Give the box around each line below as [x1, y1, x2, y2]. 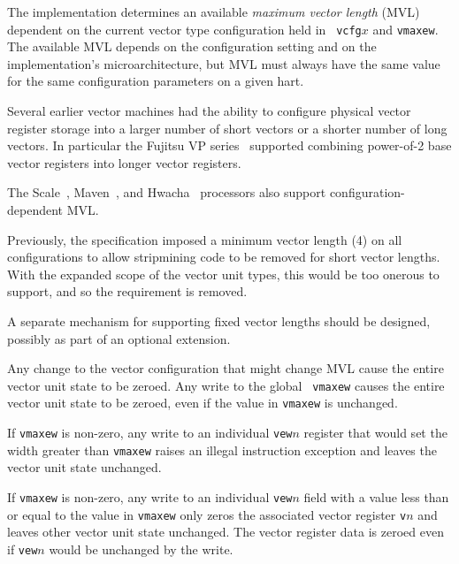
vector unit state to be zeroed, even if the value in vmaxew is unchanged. [7, 393, 398, 412]
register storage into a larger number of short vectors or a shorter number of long [7, 118, 448, 137]
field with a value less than [303, 487, 449, 506]
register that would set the [303, 423, 448, 442]
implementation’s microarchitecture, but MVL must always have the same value [7, 54, 440, 72]
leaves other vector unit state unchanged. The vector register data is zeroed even [7, 522, 444, 541]
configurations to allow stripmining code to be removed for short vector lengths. [7, 248, 440, 266]
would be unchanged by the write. [49, 539, 233, 558]
